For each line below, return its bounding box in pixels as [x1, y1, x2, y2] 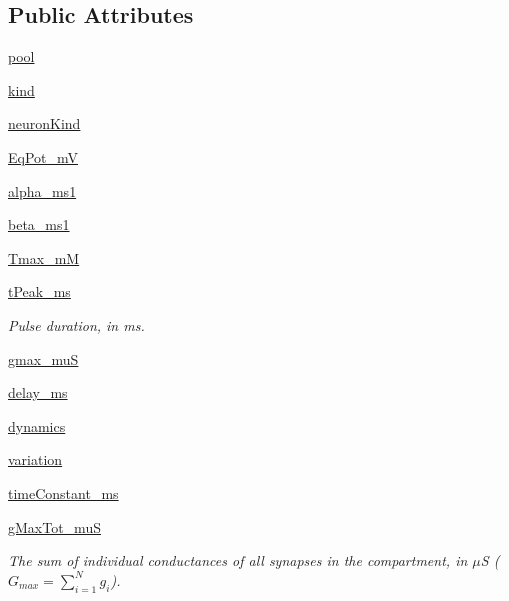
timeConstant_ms [8, 482, 119, 503]
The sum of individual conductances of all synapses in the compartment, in [8, 550, 468, 571]
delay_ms [8, 382, 68, 403]
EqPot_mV [8, 146, 79, 167]
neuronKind [8, 113, 81, 134]
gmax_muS [8, 348, 79, 369]
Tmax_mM [8, 247, 80, 268]
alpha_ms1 [8, 180, 77, 201]
